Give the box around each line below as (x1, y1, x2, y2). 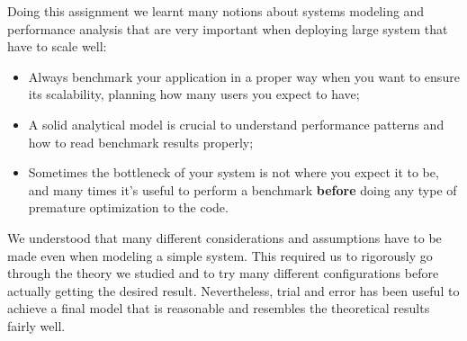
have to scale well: (7, 37, 107, 56)
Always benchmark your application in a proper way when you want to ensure (28, 67, 460, 85)
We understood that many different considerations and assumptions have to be (7, 228, 442, 247)
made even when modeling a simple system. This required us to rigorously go (7, 246, 433, 265)
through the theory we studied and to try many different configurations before (7, 264, 439, 283)
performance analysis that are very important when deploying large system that (7, 19, 448, 38)
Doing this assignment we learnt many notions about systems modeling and (7, 2, 425, 20)
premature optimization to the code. (28, 198, 229, 217)
